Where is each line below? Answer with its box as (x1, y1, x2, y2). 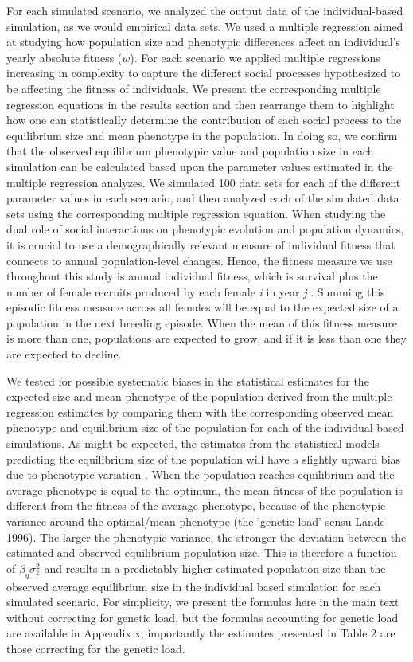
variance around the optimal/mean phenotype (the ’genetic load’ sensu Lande (6, 513, 385, 529)
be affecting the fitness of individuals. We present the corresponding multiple (6, 80, 381, 96)
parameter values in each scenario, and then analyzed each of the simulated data (6, 190, 399, 206)
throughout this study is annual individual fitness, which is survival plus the (6, 268, 378, 284)
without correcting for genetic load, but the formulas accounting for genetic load (6, 609, 399, 625)
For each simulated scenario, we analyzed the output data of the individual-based (6, 2, 403, 18)
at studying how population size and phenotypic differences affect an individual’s (6, 33, 401, 50)
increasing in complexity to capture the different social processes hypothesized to (6, 65, 401, 81)
